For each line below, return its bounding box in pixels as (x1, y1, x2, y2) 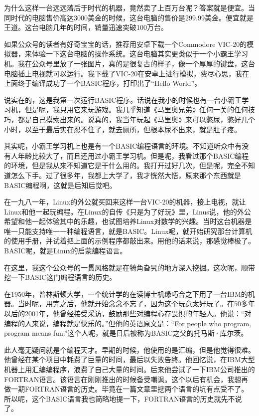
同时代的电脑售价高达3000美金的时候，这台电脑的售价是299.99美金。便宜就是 (4, 12, 254, 22)
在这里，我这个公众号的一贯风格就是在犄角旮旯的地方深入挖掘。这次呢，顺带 (4, 262, 255, 272)
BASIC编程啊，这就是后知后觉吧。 (4, 180, 117, 190)
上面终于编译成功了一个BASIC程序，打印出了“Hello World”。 (4, 78, 202, 88)
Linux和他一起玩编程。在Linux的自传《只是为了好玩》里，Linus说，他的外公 (4, 206, 251, 216)
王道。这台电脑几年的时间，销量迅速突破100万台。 (4, 22, 168, 32)
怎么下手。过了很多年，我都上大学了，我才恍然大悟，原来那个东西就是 (10, 170, 241, 180)
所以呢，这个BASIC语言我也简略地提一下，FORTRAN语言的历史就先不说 (4, 393, 242, 404)
